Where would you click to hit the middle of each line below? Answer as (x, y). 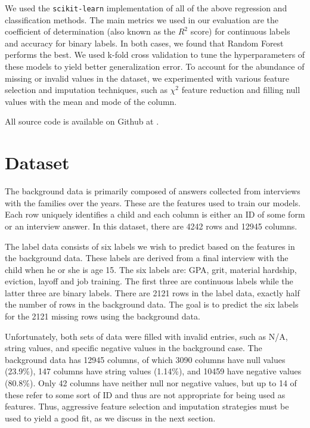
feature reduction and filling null (241, 90)
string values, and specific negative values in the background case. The (134, 348)
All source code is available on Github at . (82, 121)
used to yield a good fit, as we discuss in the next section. (110, 418)
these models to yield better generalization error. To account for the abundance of (155, 66)
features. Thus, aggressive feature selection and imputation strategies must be (147, 406)
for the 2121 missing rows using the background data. (103, 316)
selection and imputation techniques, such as (86, 90)
